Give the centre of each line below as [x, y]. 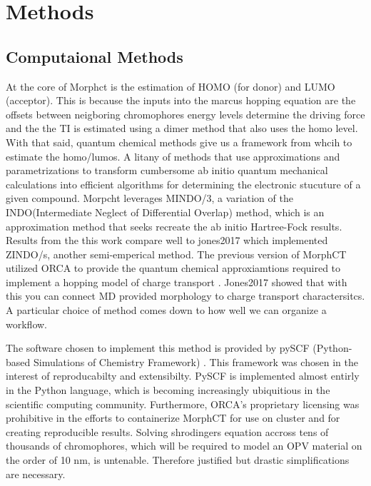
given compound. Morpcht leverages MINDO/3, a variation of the [149, 198]
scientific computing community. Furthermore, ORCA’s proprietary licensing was [183, 404]
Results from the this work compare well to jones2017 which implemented [167, 240]
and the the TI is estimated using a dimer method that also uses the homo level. [182, 128]
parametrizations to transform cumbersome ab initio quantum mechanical [167, 170]
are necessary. [36, 474]
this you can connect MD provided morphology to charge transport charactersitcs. [185, 296]
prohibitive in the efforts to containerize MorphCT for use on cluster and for [173, 418]
